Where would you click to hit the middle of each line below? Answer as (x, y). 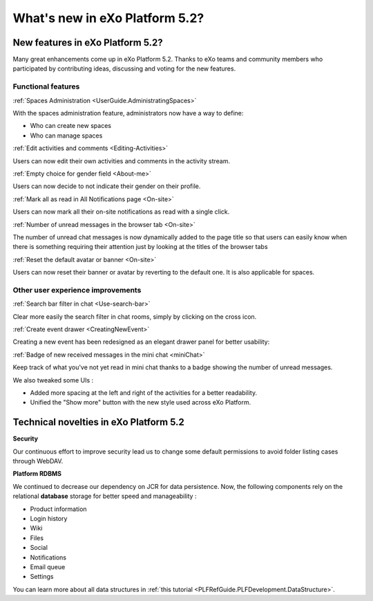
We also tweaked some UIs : (53, 380)
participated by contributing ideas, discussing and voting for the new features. (124, 68)
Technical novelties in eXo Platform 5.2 (98, 422)
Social (39, 548)
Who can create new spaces (71, 126)
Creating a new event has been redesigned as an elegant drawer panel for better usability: (141, 342)
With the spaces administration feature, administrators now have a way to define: (128, 113)
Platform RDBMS (37, 474)
